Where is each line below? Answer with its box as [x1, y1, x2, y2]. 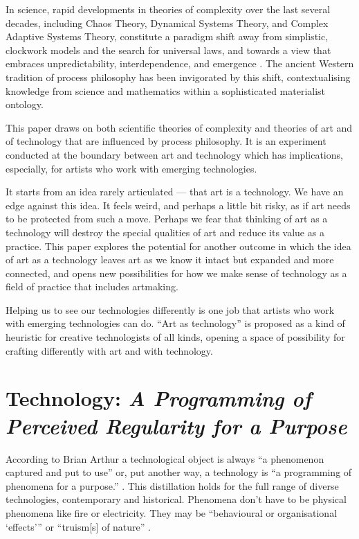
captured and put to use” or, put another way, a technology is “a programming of [6, 465, 352, 479]
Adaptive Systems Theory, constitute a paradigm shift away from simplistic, [6, 29, 329, 44]
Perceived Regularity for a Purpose [6, 411, 347, 440]
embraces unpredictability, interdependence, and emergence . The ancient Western [6, 56, 354, 71]
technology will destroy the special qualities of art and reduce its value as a [6, 224, 324, 239]
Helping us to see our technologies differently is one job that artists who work [6, 302, 335, 317]
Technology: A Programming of [6, 384, 311, 413]
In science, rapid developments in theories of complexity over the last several [6, 2, 331, 16]
